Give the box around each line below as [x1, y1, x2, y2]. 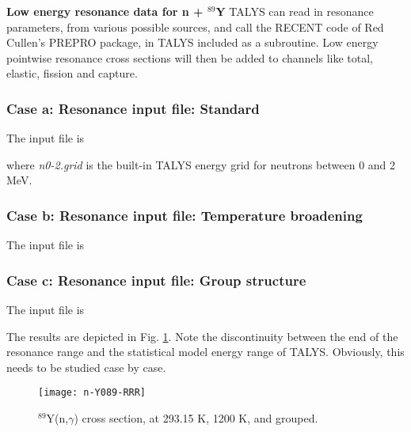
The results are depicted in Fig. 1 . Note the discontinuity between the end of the [6, 328, 398, 344]
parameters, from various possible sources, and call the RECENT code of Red [6, 18, 384, 35]
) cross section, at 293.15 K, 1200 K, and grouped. [74, 410, 318, 426]
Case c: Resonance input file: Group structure [6, 270, 306, 290]
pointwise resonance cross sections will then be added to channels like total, [6, 49, 373, 66]
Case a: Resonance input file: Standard [6, 98, 260, 118]
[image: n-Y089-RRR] [38, 387, 147, 399]
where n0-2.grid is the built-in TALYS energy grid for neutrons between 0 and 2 [6, 156, 396, 172]
